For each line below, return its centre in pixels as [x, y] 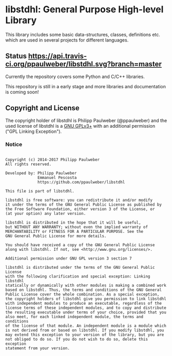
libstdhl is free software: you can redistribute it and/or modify [79, 200]
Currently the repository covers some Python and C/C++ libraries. [75, 76]
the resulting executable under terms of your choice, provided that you [86, 312]
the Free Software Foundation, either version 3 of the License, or [80, 209]
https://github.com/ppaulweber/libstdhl [81, 182]
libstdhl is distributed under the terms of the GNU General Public [80, 267]
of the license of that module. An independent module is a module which [86, 326]
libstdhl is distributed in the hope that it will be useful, [73, 222]
